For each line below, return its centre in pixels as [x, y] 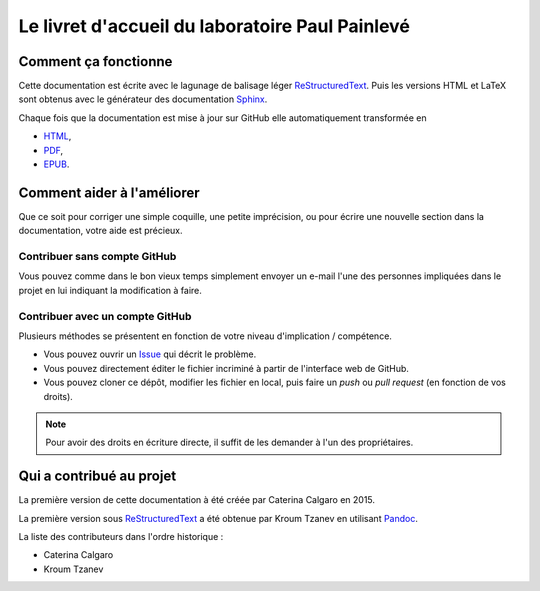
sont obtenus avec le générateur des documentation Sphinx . [143, 99]
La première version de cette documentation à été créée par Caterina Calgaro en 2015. [196, 500]
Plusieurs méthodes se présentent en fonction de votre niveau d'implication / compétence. [205, 336]
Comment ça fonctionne [95, 61]
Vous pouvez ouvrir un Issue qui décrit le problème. [150, 354]
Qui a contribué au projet [97, 476]
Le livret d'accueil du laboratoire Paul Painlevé [214, 26]
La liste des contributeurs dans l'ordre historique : [121, 537]
